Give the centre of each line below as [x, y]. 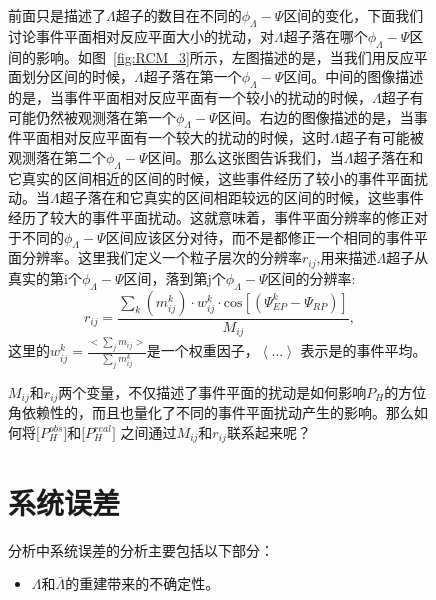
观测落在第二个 [57, 156]
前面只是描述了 [57, 15]
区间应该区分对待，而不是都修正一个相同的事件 [259, 236]
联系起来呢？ [268, 432]
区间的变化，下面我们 [353, 15]
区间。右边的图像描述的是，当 [315, 116]
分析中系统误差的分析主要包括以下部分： [141, 549]
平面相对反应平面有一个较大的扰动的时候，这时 [175, 137]
